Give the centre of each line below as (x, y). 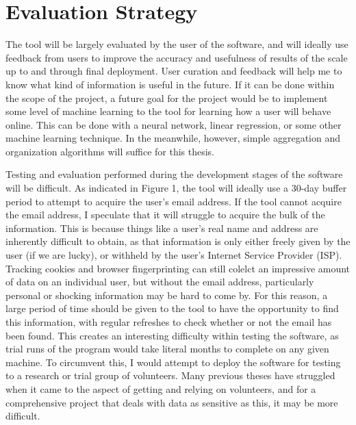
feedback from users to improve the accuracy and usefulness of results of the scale (177, 57)
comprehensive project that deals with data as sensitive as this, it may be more (172, 402)
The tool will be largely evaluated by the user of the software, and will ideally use (177, 44)
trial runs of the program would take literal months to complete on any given (167, 349)
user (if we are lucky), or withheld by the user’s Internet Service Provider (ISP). (174, 255)
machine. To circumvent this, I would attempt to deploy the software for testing (173, 362)
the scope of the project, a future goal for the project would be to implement (167, 98)
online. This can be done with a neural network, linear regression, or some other (174, 124)
